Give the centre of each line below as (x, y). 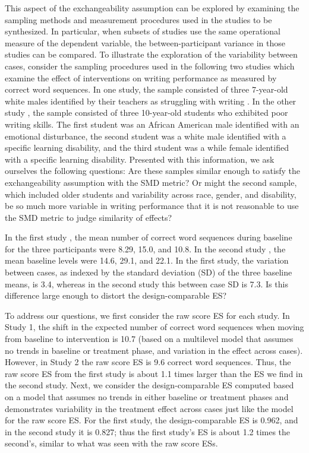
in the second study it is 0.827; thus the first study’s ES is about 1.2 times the (148, 431)
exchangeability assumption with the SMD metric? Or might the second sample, (151, 182)
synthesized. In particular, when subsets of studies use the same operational (143, 31)
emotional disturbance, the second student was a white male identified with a (146, 136)
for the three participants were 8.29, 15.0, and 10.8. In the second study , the (145, 248)
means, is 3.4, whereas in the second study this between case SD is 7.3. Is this (146, 283)
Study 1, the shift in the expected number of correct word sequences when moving (154, 327)
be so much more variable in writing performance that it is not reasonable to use (152, 206)
